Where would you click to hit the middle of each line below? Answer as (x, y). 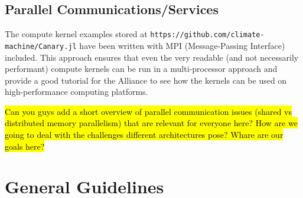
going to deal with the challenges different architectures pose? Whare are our (144, 135)
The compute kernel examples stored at (76, 34)
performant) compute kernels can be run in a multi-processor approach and (141, 69)
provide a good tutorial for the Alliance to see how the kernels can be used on (146, 80)
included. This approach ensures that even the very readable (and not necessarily (152, 57)
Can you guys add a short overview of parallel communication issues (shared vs (149, 111)
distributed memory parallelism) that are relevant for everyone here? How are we (151, 123)
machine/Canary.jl (41, 46)
